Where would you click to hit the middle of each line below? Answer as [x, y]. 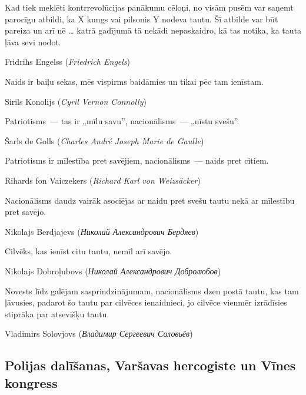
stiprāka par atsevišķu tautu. [57, 313]
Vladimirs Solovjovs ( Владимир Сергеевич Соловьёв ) [99, 333]
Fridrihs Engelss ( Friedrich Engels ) [68, 62]
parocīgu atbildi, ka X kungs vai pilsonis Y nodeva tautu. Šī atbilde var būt [142, 19]
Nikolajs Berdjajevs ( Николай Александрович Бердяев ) [102, 231]
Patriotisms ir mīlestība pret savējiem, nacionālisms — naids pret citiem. [137, 160]
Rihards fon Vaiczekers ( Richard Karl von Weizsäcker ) [103, 180]
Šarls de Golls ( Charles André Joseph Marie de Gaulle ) [104, 140]
